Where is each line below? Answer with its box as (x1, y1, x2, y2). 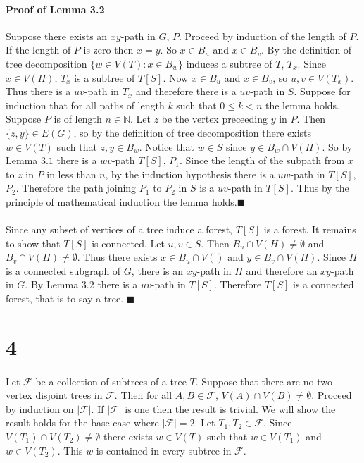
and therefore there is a (135, 84, 237, 99)
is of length (54, 111, 102, 126)
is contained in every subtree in (96, 443, 232, 457)
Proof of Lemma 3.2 (6, 1, 105, 16)
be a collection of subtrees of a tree (35, 374, 187, 388)
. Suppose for (294, 84, 351, 99)
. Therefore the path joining (15, 180, 137, 195)
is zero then (83, 42, 134, 57)
